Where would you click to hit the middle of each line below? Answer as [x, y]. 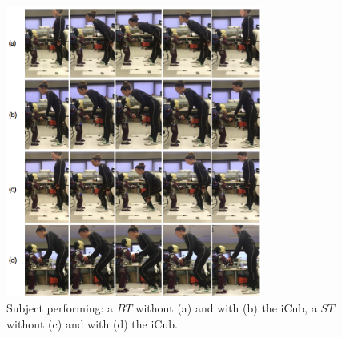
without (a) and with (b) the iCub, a [226, 308]
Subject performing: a [60, 308]
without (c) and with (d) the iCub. [92, 323]
